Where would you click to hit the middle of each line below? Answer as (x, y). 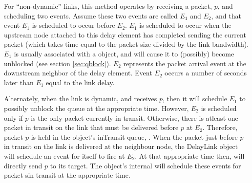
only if (13, 118)
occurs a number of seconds (206, 73)
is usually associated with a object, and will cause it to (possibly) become (124, 53)
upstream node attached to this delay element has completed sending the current (125, 34)
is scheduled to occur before (73, 25)
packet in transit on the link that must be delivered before (91, 127)
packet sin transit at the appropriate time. (67, 175)
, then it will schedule (195, 99)
